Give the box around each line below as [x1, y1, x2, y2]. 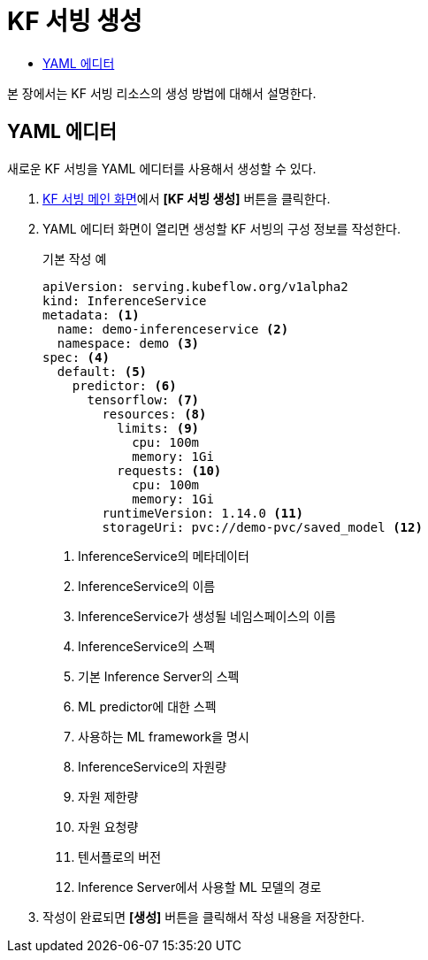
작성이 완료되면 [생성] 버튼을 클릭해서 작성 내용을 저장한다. [42, 909, 365, 925]
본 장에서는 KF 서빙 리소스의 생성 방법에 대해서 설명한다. [7, 85, 317, 101]
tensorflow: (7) [87, 392, 200, 407]
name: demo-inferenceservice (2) [57, 321, 289, 336]
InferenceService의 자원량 [78, 758, 227, 774]
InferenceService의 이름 [78, 578, 216, 594]
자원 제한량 [78, 788, 139, 804]
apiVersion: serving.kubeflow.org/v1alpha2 [42, 279, 348, 294]
